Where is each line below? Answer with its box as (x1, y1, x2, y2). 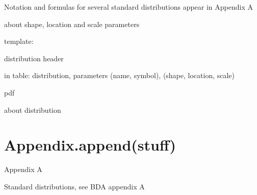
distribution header (4, 53, 64, 63)
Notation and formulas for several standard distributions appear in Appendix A (4, 2, 253, 12)
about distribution (4, 104, 61, 115)
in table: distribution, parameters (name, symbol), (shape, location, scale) (4, 70, 235, 81)
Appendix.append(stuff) (4, 134, 176, 155)
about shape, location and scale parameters (4, 18, 140, 29)
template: (4, 36, 34, 46)
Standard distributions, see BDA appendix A (4, 181, 145, 191)
